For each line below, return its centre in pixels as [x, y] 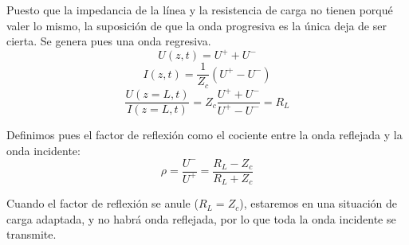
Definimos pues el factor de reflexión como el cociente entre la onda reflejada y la [204, 135]
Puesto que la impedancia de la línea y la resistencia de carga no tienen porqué [200, 10]
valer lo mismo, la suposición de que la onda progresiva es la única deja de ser [197, 25]
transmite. [31, 234]
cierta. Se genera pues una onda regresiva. [109, 41]
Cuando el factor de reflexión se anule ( [102, 203]
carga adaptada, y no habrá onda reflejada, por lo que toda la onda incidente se [201, 218]
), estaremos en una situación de [319, 203]
